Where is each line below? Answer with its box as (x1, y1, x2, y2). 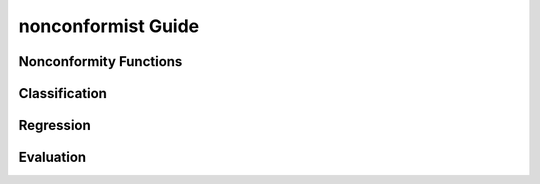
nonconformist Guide (18, 15, 200, 37)
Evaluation (18, 149, 87, 166)
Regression (18, 117, 92, 134)
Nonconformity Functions (18, 53, 183, 70)
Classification (18, 85, 107, 102)
